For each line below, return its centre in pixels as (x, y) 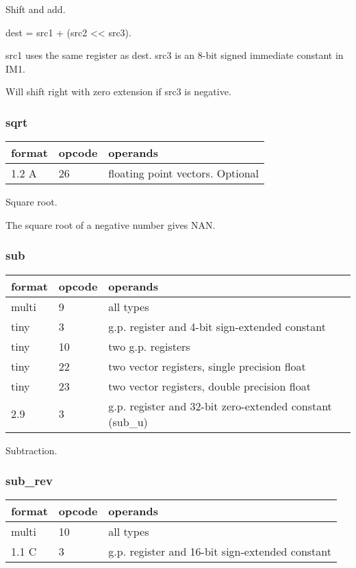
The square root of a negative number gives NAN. (111, 224)
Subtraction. (31, 450)
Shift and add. (36, 9)
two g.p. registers (149, 346)
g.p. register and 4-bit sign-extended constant (217, 326)
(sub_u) (128, 421)
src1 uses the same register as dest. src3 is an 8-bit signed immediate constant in (175, 55)
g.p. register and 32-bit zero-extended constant (220, 406)
